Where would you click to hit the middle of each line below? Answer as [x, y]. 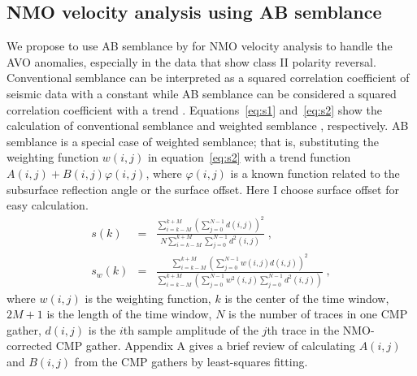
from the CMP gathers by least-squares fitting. [191, 362]
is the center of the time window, [307, 298]
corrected [30, 346]
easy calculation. [48, 205]
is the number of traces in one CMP [318, 314]
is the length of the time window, [129, 314]
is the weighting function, [148, 298]
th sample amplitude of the [191, 329]
